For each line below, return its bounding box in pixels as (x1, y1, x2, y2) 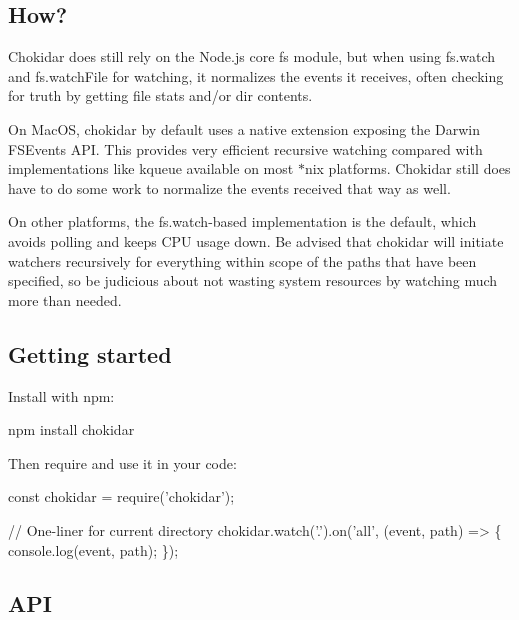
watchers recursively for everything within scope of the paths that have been (8, 250, 477, 271)
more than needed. (8, 289, 122, 310)
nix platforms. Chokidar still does (304, 158, 511, 179)
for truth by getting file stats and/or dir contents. (8, 85, 313, 106)
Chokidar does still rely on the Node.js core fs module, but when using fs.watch (8, 46, 496, 67)
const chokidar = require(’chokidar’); (8, 486, 235, 507)
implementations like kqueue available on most (8, 158, 294, 179)
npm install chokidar (8, 419, 135, 440)
